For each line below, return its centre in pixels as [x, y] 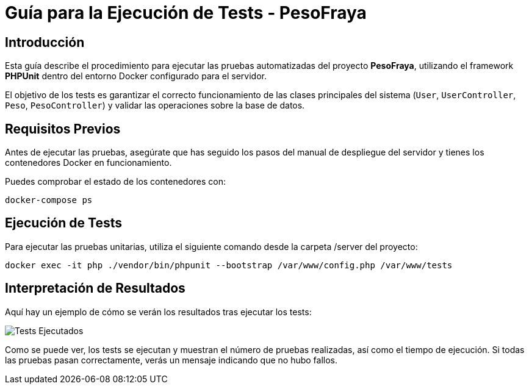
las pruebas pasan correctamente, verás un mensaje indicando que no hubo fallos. [171, 360]
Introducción [45, 42]
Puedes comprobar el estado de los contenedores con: [116, 182]
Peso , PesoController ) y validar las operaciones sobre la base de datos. [155, 105]
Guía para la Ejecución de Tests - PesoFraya [186, 13]
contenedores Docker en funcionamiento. [88, 163]
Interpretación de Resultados [95, 288]
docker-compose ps [49, 200]
